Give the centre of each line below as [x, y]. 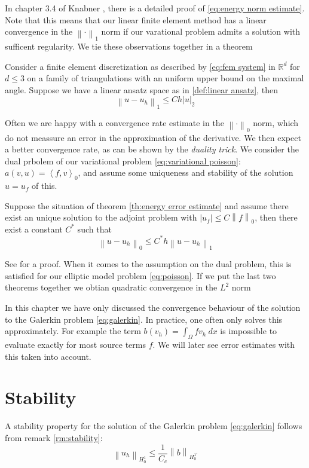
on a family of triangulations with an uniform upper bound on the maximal [166, 78]
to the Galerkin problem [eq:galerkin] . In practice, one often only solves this [144, 319]
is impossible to [249, 331]
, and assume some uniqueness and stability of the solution [186, 172]
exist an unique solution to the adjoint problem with [101, 217]
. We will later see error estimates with [224, 345]
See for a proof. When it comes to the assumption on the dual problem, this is [148, 264]
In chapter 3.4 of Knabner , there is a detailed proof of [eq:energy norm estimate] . [155, 8]
